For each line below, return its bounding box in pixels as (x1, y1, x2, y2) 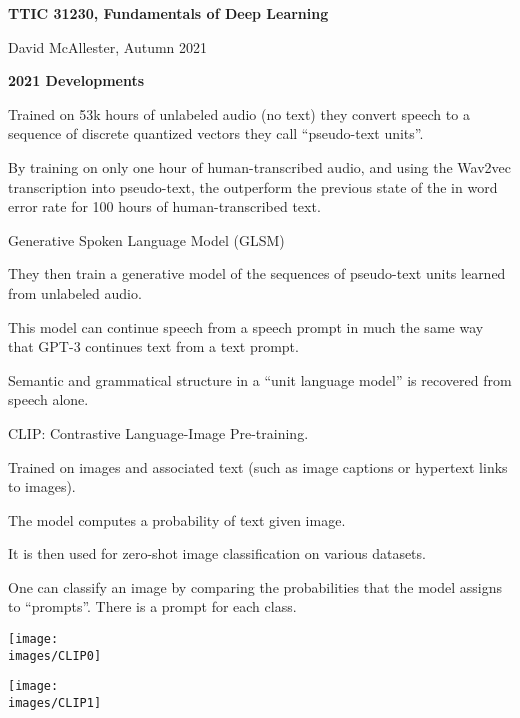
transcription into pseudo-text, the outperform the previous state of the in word (8, 176, 498, 197)
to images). (8, 476, 76, 497)
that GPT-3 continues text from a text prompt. (8, 336, 299, 357)
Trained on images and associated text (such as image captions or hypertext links (8, 456, 508, 477)
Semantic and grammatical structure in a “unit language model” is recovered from (8, 369, 512, 390)
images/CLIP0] (8, 648, 102, 663)
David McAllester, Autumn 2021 (8, 36, 208, 57)
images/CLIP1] (8, 696, 102, 711)
